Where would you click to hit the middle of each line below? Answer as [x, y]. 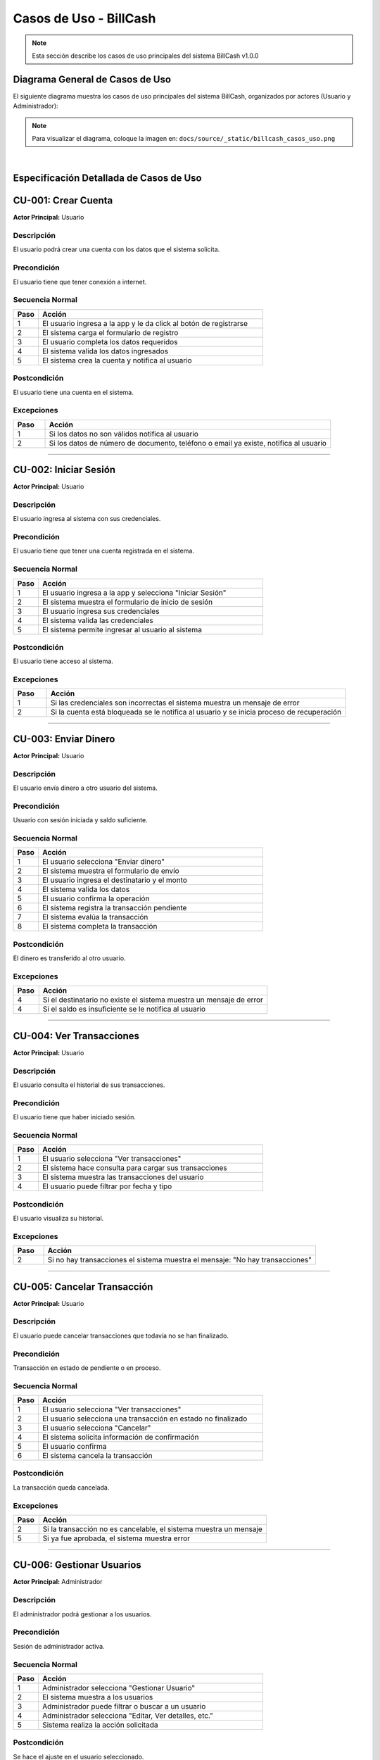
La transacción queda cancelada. [61, 1487]
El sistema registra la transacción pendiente [115, 908]
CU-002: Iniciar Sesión [64, 470]
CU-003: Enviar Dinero [64, 739]
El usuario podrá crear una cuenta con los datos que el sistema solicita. [116, 249]
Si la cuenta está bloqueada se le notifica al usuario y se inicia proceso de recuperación [196, 712]
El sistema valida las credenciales [98, 620]
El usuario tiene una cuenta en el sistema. [73, 392]
